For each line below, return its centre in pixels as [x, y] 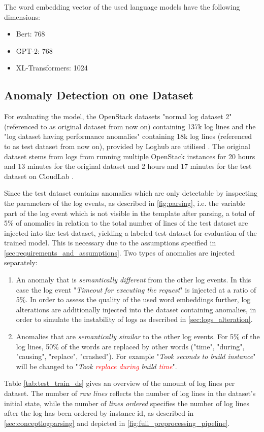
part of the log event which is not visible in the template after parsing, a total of [129, 213]
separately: [21, 262]
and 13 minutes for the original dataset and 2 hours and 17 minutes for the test [128, 166]
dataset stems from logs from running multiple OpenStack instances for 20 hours [130, 156]
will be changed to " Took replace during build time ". [96, 366]
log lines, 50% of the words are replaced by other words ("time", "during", [130, 346]
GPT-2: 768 [34, 50]
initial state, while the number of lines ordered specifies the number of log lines [127, 403]
